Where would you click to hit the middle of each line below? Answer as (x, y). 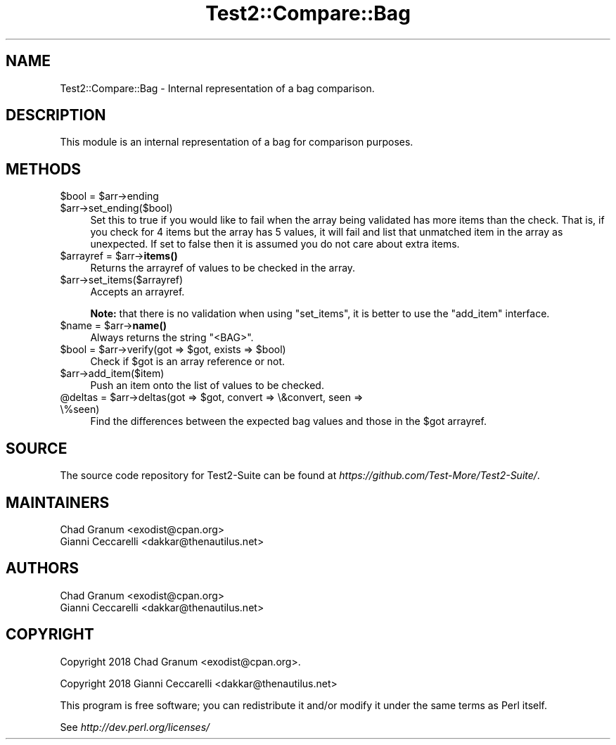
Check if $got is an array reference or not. (188, 362)
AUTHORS (43, 568)
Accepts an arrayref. (137, 292)
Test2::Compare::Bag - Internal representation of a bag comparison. (217, 88)
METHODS (44, 169)
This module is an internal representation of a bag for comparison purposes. (237, 142)
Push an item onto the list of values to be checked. (207, 386)
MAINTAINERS (58, 502)
